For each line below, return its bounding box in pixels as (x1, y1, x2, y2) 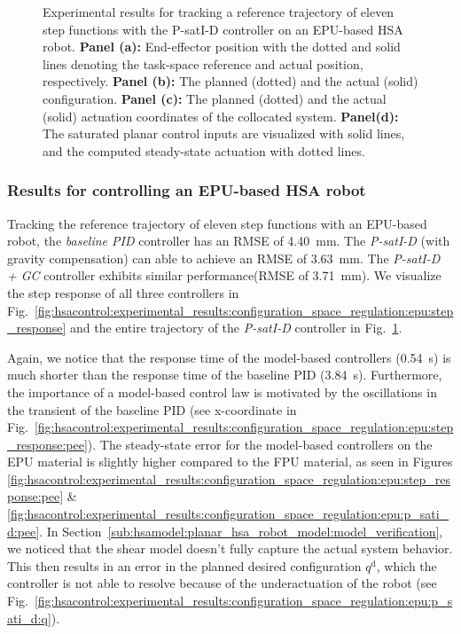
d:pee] (7, 521, 40, 540)
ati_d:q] (7, 608, 51, 627)
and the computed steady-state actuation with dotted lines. (43, 141, 365, 160)
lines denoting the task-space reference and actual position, (43, 54, 363, 73)
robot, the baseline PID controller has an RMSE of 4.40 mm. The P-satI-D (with (7, 231, 450, 250)
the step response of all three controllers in (7, 283, 239, 301)
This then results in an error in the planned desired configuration (7, 556, 362, 575)
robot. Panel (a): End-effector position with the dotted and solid (43, 37, 401, 56)
